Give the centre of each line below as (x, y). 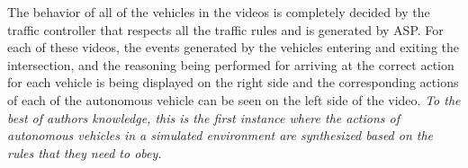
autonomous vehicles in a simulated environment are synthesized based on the (220, 135)
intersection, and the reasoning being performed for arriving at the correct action (231, 64)
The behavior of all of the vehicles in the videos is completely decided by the (219, 12)
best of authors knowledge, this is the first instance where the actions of (203, 117)
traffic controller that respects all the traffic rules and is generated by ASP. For (225, 29)
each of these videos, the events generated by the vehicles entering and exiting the (233, 47)
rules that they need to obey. (85, 152)
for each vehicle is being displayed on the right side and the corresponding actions (233, 82)
